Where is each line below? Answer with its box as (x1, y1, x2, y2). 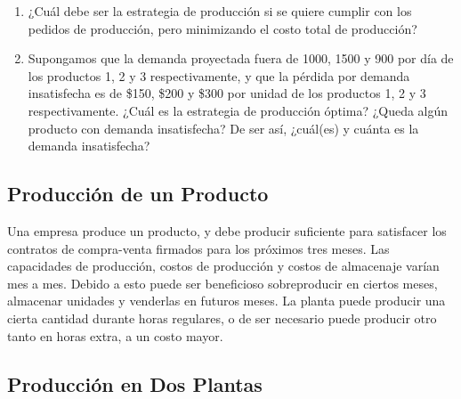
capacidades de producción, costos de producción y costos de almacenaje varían (7, 256, 440, 275)
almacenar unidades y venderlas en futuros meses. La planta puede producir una (7, 291, 446, 310)
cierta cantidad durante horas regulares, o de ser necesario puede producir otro (7, 308, 437, 327)
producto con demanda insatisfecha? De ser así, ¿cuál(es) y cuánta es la (28, 118, 419, 137)
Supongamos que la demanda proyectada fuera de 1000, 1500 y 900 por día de (28, 49, 454, 68)
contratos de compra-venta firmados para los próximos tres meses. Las (7, 239, 390, 257)
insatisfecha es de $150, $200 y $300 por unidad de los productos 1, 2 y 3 (28, 84, 426, 102)
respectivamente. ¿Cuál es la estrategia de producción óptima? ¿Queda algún (28, 101, 449, 119)
